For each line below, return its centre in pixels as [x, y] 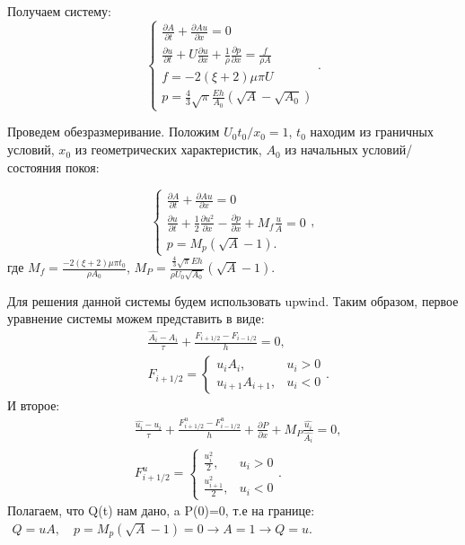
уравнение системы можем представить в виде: [136, 318]
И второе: [34, 405]
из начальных [321, 149]
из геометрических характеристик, [168, 149]
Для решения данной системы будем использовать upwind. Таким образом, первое [233, 300]
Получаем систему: [59, 11]
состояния [35, 167]
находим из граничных [372, 132]
